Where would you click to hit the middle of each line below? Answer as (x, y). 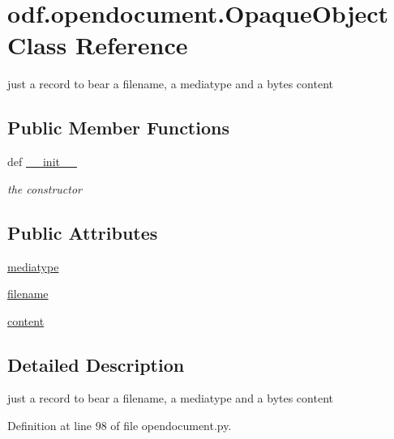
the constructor (45, 188)
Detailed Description (96, 364)
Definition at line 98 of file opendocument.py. (120, 426)
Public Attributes (83, 232)
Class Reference (98, 45)
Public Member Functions (118, 128)
